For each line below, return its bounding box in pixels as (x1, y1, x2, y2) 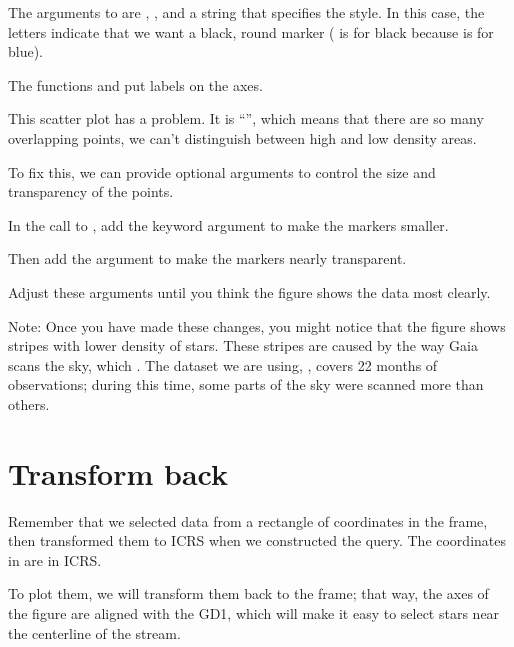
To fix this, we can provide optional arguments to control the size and (8, 161, 436, 182)
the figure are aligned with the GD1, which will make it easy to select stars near (8, 603, 500, 623)
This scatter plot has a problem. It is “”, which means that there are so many (8, 108, 484, 129)
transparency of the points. (8, 181, 174, 202)
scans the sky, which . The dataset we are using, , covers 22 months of (8, 354, 438, 375)
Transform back (8, 452, 228, 493)
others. (8, 393, 50, 414)
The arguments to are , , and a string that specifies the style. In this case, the (8, 2, 485, 22)
